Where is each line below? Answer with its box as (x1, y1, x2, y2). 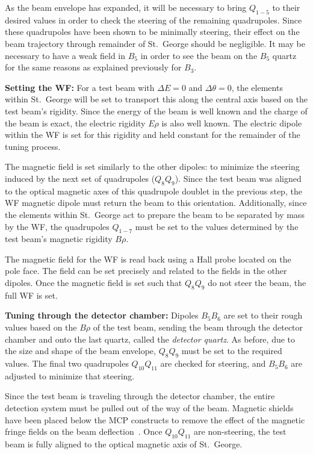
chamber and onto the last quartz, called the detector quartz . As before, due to (5, 332, 296, 345)
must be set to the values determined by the (135, 220, 299, 232)
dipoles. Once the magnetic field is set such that (5, 276, 182, 289)
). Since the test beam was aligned (175, 172, 302, 184)
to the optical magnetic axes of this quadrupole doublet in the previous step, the (5, 184, 302, 197)
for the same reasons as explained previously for (5, 61, 182, 73)
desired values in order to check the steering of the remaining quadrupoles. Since (5, 13, 302, 26)
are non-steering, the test (194, 425, 287, 438)
